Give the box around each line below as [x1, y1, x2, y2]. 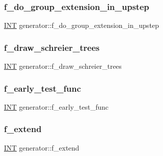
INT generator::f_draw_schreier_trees [4, 61, 122, 71]
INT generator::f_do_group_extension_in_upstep [4, 20, 159, 30]
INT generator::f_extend [4, 142, 80, 153]
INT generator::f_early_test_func [4, 101, 109, 112]
